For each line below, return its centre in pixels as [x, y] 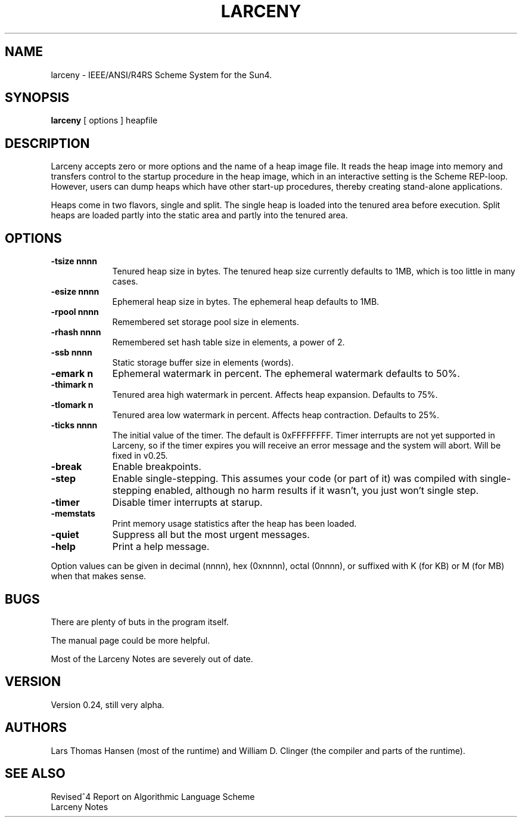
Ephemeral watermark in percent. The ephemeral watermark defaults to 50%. [286, 374]
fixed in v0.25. [140, 456]
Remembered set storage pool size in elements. [206, 322]
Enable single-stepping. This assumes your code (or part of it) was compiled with [295, 479]
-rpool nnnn [75, 312]
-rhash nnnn [76, 332]
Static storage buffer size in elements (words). [203, 363]
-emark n [72, 374]
